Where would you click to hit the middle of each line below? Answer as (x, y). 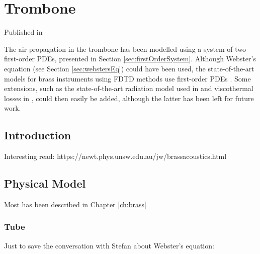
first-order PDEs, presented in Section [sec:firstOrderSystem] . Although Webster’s (130, 59)
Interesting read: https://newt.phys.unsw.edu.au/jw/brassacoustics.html (115, 156)
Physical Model (45, 183)
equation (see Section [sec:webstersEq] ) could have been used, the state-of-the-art (129, 68)
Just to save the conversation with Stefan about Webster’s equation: (109, 245)
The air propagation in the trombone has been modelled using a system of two (125, 49)
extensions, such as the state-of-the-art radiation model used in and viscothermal (129, 88)
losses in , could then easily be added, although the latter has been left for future (129, 98)
